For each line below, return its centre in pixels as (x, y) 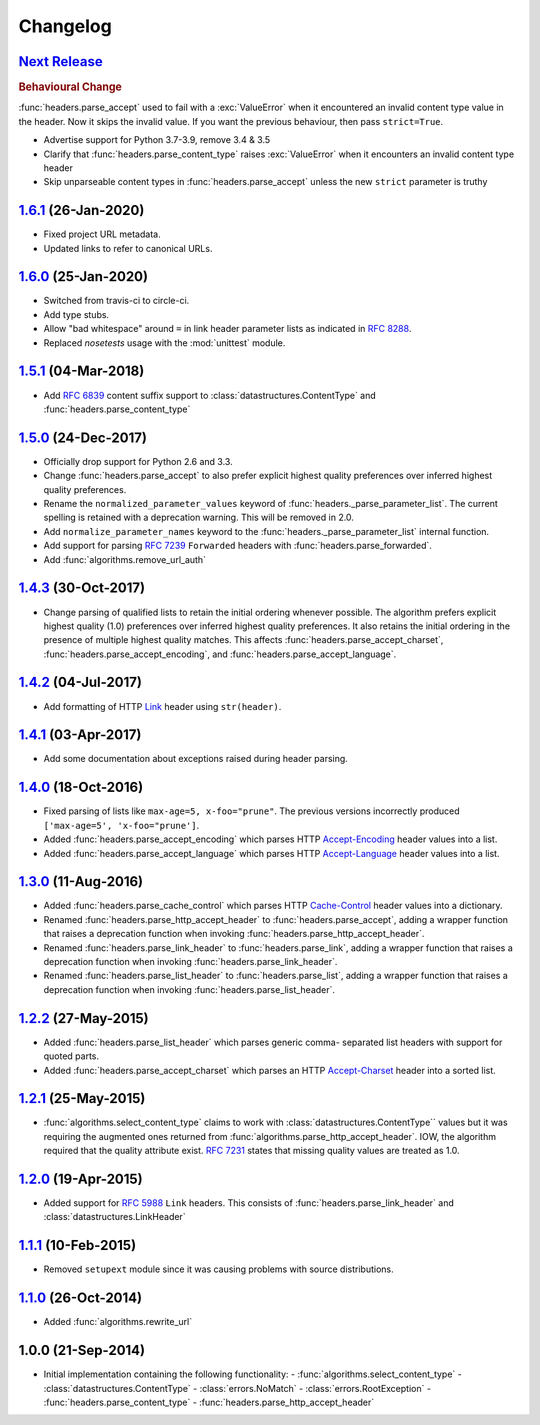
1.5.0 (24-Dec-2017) (82, 437)
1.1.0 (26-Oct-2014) (80, 1298)
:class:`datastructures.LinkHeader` (114, 1217)
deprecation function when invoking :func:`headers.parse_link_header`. (190, 962)
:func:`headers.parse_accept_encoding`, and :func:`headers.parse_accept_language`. (220, 654)
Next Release (61, 61)
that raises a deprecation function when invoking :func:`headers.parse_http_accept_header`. (234, 934)
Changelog (65, 26)
